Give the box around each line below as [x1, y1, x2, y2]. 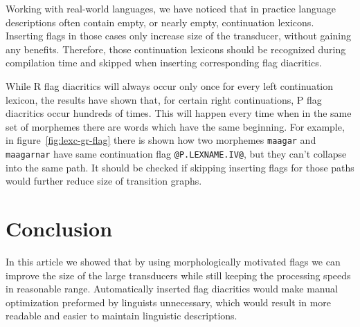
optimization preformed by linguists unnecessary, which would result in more [6, 295, 331, 309]
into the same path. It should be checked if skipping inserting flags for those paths [6, 160, 354, 174]
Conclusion [6, 214, 113, 243]
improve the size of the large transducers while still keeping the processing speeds [6, 268, 351, 282]
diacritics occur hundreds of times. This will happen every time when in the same [6, 106, 352, 120]
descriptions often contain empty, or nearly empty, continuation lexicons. [6, 15, 314, 29]
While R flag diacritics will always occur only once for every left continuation [6, 78, 334, 93]
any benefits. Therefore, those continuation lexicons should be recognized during [6, 41, 346, 56]
